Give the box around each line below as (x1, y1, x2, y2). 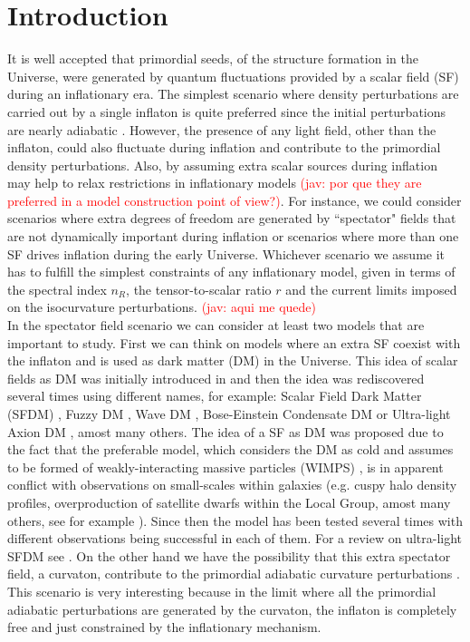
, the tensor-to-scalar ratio (126, 279, 272, 298)
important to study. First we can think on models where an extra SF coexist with (7, 333, 461, 352)
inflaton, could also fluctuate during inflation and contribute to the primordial (7, 138, 441, 157)
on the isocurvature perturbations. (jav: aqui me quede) (7, 297, 317, 316)
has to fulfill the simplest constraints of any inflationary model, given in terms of (7, 262, 456, 281)
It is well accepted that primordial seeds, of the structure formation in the (7, 49, 418, 68)
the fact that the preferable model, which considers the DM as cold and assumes (7, 440, 454, 459)
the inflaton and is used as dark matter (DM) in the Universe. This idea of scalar (7, 351, 458, 370)
